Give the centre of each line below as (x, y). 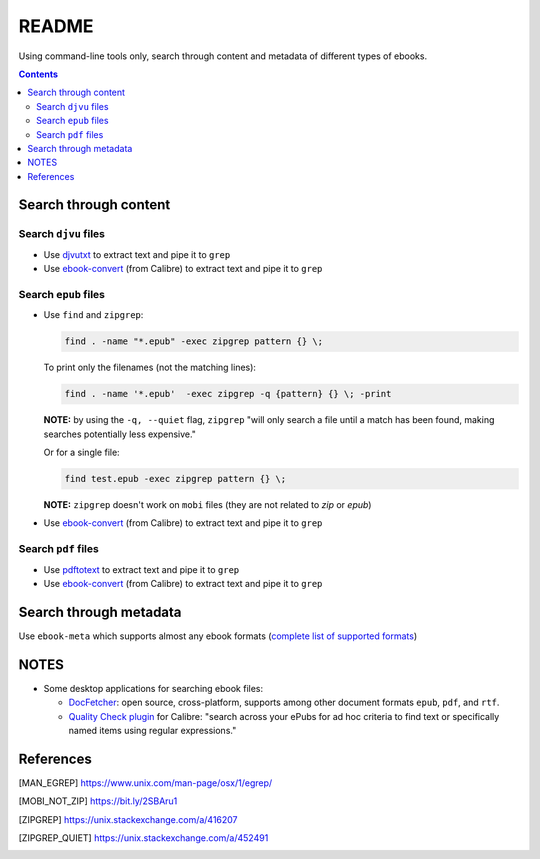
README (56, 26)
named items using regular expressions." (152, 730)
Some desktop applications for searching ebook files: (153, 688)
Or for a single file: (81, 452)
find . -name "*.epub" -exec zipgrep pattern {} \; (194, 341)
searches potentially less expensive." (120, 434)
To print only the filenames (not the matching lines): (150, 367)
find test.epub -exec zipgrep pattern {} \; (175, 479)
